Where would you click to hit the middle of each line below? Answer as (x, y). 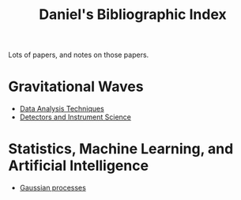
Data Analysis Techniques (62, 109)
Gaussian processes (53, 188)
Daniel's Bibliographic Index (133, 15)
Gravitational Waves (76, 87)
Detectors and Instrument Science (75, 117)
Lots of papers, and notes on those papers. (79, 55)
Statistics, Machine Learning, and (121, 149)
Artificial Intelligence (78, 166)
